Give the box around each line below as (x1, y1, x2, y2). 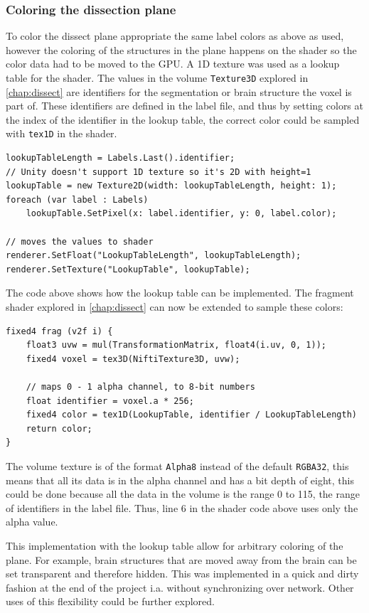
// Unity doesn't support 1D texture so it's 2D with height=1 (6, 166, 311, 177)
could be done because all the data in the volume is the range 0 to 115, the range (6, 486, 360, 501)
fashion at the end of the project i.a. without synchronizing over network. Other (6, 580, 354, 595)
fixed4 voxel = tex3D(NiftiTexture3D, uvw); (26, 353, 240, 364)
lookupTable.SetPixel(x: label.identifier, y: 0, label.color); (26, 208, 337, 219)
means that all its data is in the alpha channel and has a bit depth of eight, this (6, 472, 355, 487)
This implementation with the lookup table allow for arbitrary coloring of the (6, 538, 343, 553)
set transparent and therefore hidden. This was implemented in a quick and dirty (6, 566, 359, 581)
